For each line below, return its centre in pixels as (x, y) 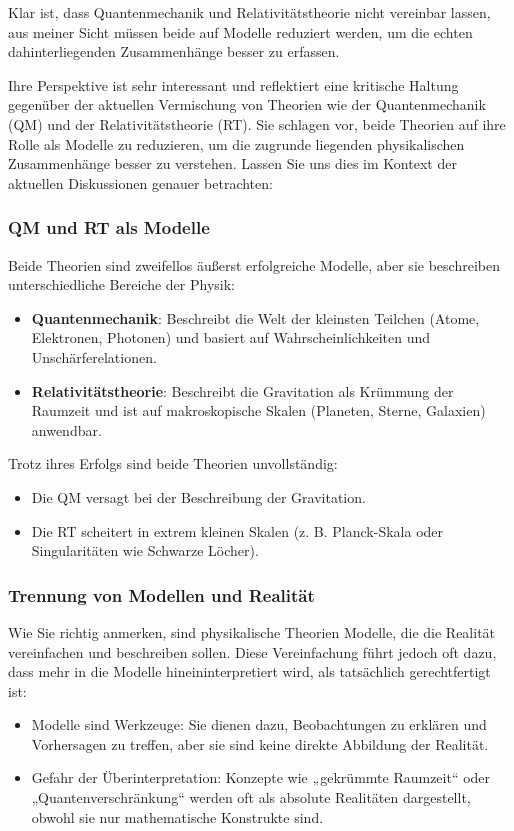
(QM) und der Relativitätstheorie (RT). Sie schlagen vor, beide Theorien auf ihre (257, 123)
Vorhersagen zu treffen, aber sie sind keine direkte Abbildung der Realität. (260, 743)
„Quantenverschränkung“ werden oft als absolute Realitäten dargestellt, (251, 797)
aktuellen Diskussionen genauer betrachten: (140, 182)
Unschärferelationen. (94, 356)
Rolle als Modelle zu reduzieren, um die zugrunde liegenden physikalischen (236, 143)
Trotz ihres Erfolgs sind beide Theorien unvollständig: (173, 463)
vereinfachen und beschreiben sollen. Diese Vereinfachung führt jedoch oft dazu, (252, 651)
